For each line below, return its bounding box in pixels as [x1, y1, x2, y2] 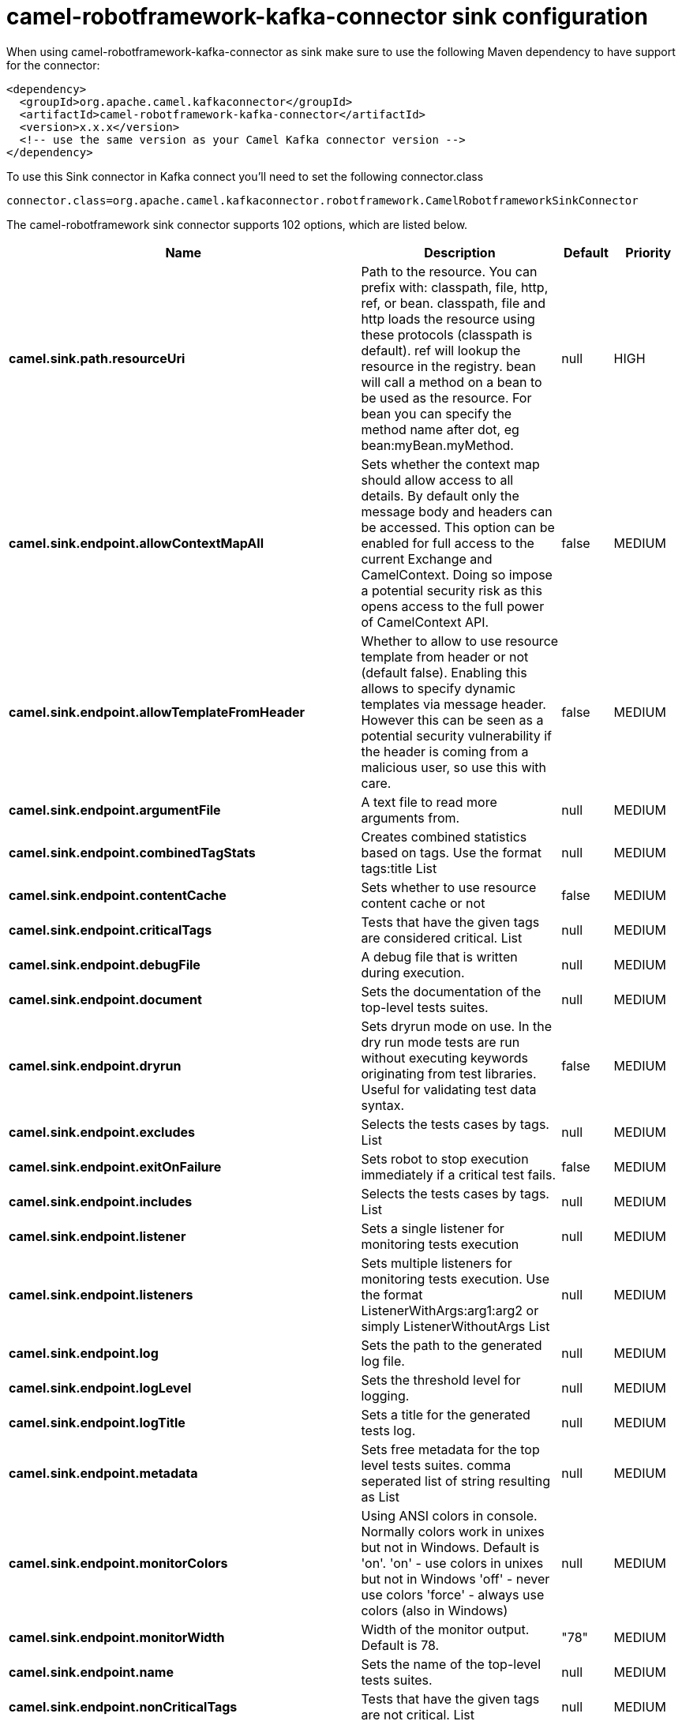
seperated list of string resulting [361, 1472, 550, 1489]
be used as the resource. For [361, 389, 532, 406]
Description [424, 244, 496, 261]
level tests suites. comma [361, 1457, 511, 1473]
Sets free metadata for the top [361, 1441, 540, 1457]
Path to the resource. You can [361, 263, 538, 279]
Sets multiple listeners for [361, 1254, 512, 1271]
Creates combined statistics [361, 828, 527, 845]
